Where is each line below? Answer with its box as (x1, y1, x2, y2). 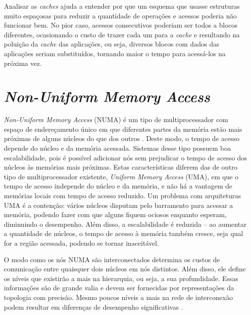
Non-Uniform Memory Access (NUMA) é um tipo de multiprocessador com (4, 114, 228, 125)
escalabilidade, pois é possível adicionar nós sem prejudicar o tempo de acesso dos (4, 152, 247, 162)
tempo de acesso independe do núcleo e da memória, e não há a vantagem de (4, 181, 233, 191)
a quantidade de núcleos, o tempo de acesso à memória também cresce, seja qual (4, 228, 243, 238)
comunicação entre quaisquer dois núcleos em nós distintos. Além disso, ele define (4, 264, 246, 274)
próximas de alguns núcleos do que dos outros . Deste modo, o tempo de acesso (4, 133, 239, 143)
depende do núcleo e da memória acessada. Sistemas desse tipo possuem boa (4, 143, 231, 153)
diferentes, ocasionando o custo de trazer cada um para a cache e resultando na (4, 29, 240, 39)
